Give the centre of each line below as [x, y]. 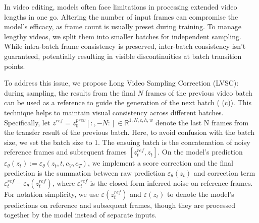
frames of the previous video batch [199, 92]
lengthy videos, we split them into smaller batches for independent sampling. [123, 36]
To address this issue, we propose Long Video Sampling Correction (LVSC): [121, 83]
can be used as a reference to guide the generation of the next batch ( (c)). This [128, 102]
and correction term [224, 172]
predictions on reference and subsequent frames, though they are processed [120, 205]
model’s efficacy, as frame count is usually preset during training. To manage [123, 26]
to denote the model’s [201, 194]
